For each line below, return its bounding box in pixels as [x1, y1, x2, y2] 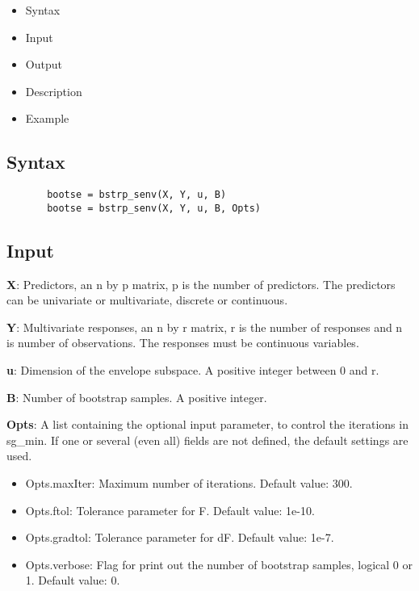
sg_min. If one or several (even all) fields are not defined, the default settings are [6, 431, 409, 448]
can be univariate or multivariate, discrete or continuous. [6, 291, 288, 308]
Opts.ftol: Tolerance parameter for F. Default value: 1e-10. [25, 501, 315, 518]
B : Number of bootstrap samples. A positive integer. [6, 388, 267, 405]
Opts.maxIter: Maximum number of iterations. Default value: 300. [25, 475, 353, 492]
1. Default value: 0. [25, 572, 120, 589]
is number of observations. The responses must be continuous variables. [6, 334, 359, 351]
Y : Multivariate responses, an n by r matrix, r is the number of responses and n [6, 318, 403, 335]
